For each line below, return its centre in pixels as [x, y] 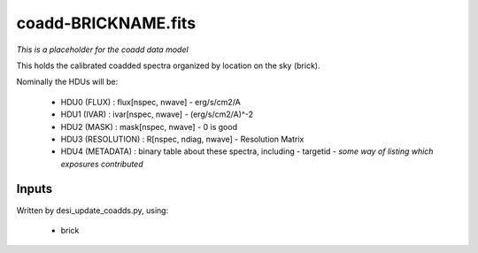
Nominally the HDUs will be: [67, 82]
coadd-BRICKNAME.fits [106, 23]
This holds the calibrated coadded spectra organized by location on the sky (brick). [168, 65]
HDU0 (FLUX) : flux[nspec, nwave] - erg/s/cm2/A [150, 102]
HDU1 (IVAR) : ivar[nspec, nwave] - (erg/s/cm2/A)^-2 [157, 114]
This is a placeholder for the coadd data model [103, 50]
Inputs [35, 189]
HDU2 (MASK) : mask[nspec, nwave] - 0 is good [149, 126]
